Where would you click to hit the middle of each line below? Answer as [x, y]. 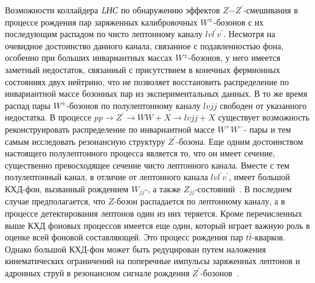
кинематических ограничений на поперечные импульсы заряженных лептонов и [153, 261]
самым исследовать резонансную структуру [85, 141]
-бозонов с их [238, 22]
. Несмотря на [249, 34]
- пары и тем [267, 129]
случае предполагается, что [55, 201]
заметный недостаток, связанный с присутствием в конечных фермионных [143, 69]
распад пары [28, 105]
